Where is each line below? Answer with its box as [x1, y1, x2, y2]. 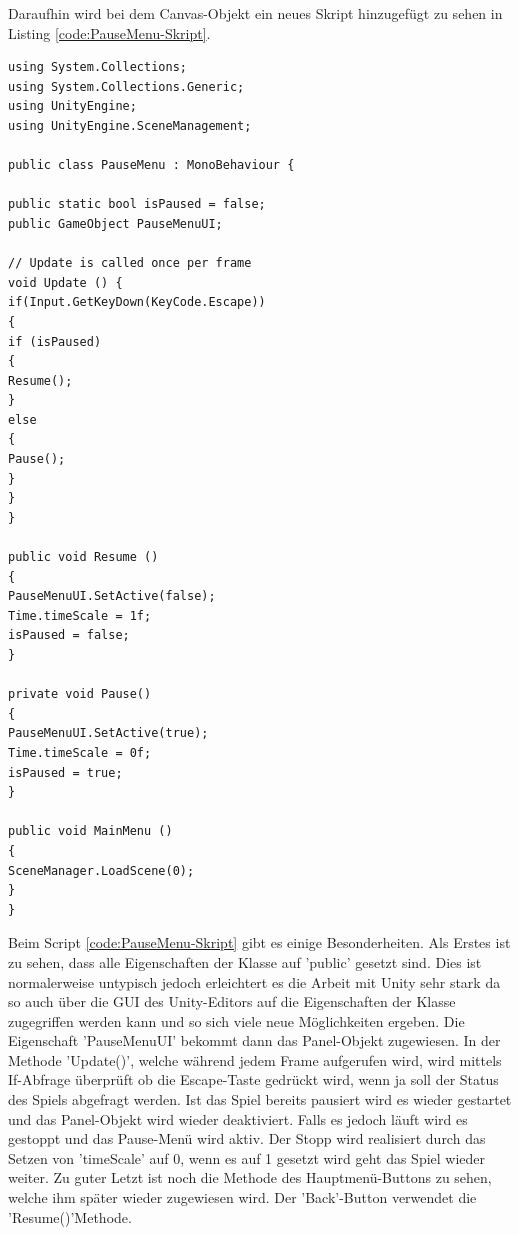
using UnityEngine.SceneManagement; [8, 118, 252, 133]
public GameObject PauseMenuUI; [8, 216, 223, 231]
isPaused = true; [8, 765, 123, 780]
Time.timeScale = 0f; [8, 745, 152, 760]
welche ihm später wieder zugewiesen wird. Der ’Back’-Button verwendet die [8, 1187, 477, 1208]
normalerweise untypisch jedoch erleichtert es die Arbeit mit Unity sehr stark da [8, 971, 501, 992]
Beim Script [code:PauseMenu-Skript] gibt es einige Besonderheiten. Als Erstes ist [8, 932, 511, 953]
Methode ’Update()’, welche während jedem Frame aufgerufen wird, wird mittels [8, 1049, 502, 1070]
